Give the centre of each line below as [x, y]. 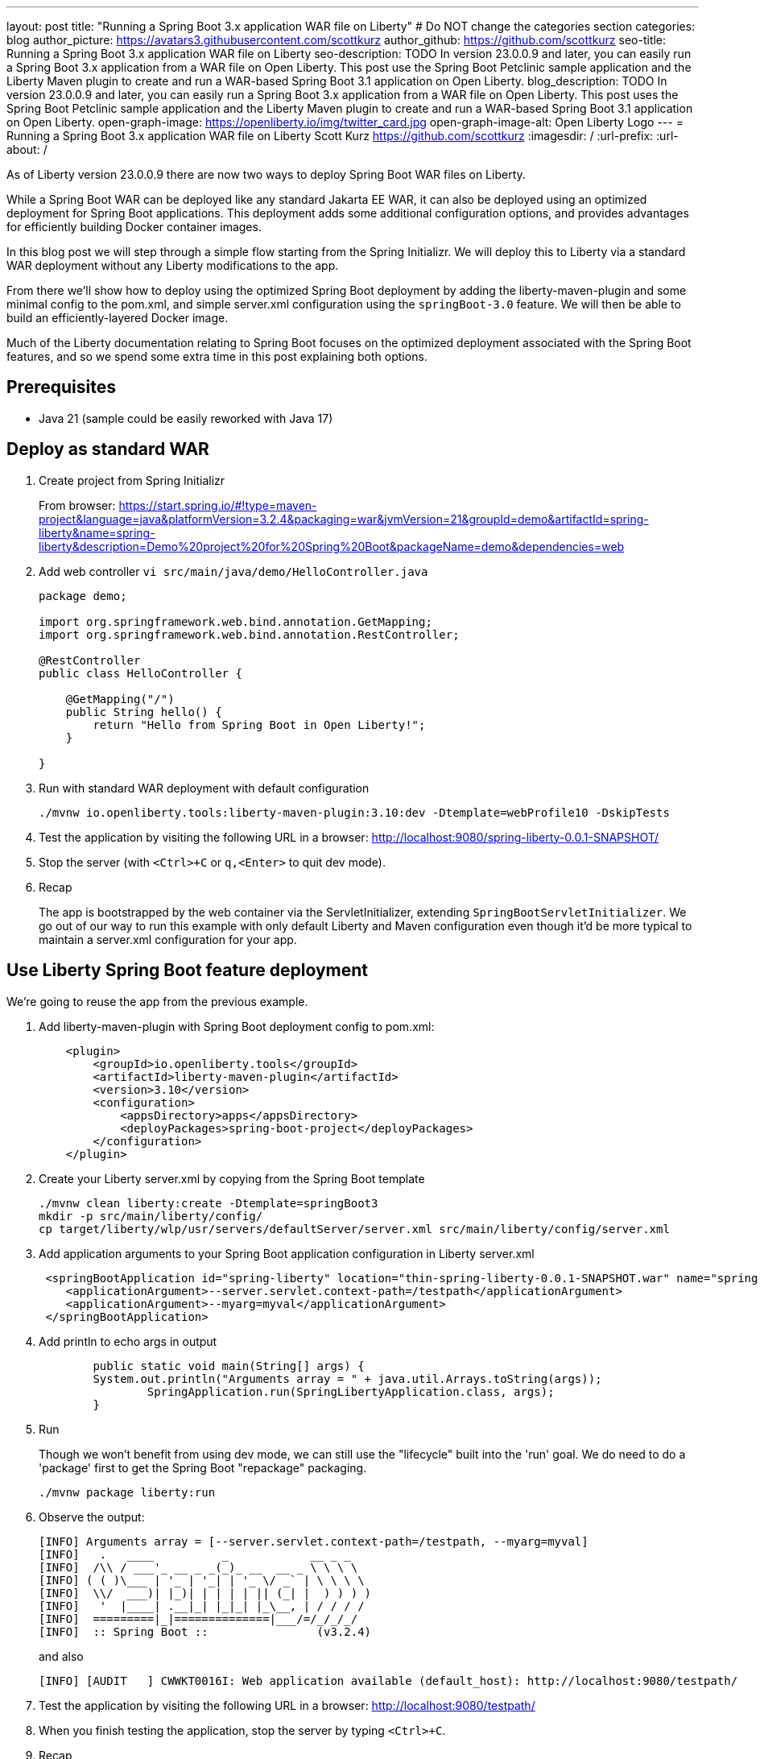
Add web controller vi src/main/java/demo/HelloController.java [233, 571]
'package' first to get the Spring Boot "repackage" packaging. [203, 1467]
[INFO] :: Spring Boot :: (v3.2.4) [205, 1631]
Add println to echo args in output [128, 1341]
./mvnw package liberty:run [127, 1492]
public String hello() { [144, 712]
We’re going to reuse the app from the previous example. [157, 1001]
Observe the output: [92, 1517]
